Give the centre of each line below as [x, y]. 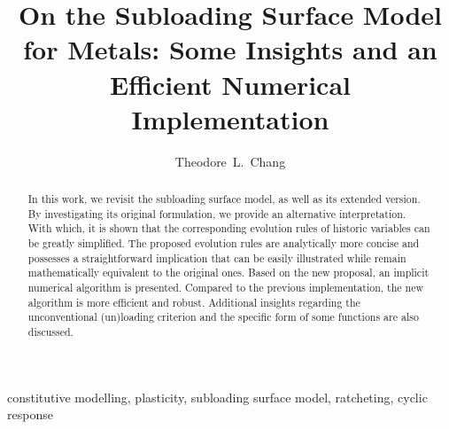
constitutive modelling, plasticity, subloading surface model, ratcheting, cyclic [217, 397]
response [30, 414]
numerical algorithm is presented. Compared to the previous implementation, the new [226, 288]
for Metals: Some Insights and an [230, 49]
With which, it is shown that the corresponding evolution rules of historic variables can [229, 228]
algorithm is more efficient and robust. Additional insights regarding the [194, 302]
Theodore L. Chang [230, 161]
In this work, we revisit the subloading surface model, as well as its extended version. [224, 199]
